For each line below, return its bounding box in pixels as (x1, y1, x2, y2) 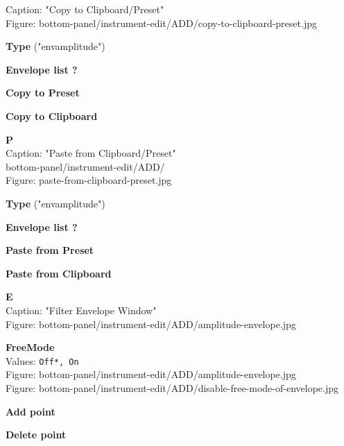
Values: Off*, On (6, 353, 79, 368)
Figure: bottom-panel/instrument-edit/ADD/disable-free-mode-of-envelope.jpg (6, 380, 339, 395)
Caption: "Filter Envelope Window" (6, 302, 157, 317)
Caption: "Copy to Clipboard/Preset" (6, 2, 164, 16)
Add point (6, 404, 55, 418)
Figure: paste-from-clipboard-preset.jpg (6, 173, 172, 187)
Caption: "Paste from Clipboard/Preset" (6, 146, 176, 160)
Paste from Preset (6, 243, 94, 257)
